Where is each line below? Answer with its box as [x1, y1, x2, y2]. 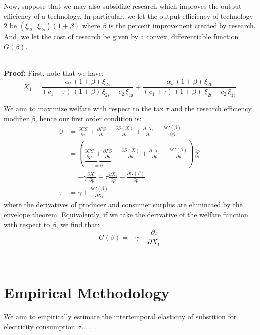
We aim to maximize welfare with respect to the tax [4, 103, 164, 114]
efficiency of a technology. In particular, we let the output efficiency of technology [4, 10, 253, 21]
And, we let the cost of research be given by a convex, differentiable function [4, 31, 239, 42]
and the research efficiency [171, 103, 252, 114]
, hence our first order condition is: [35, 113, 142, 123]
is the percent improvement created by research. [108, 20, 256, 31]
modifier [4, 113, 29, 123]
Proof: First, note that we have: [4, 67, 104, 78]
